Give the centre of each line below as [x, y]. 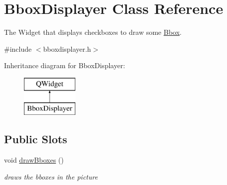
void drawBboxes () [34, 160]
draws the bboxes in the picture [51, 176]
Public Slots [36, 139]
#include [18, 48]
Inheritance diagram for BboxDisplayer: [65, 65]
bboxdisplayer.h [67, 48]
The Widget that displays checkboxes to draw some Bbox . [93, 32]
